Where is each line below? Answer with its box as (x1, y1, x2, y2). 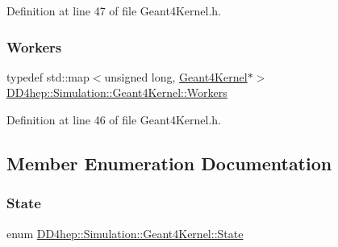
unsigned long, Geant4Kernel (104, 68, 248, 85)
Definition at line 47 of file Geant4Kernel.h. (6, 2, 221, 19)
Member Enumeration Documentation (6, 150, 332, 175)
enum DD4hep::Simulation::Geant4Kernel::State (6, 224, 244, 241)
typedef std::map (6, 68, 90, 85)
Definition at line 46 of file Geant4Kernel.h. (6, 111, 221, 128)
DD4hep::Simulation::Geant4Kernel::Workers (6, 84, 227, 101)
